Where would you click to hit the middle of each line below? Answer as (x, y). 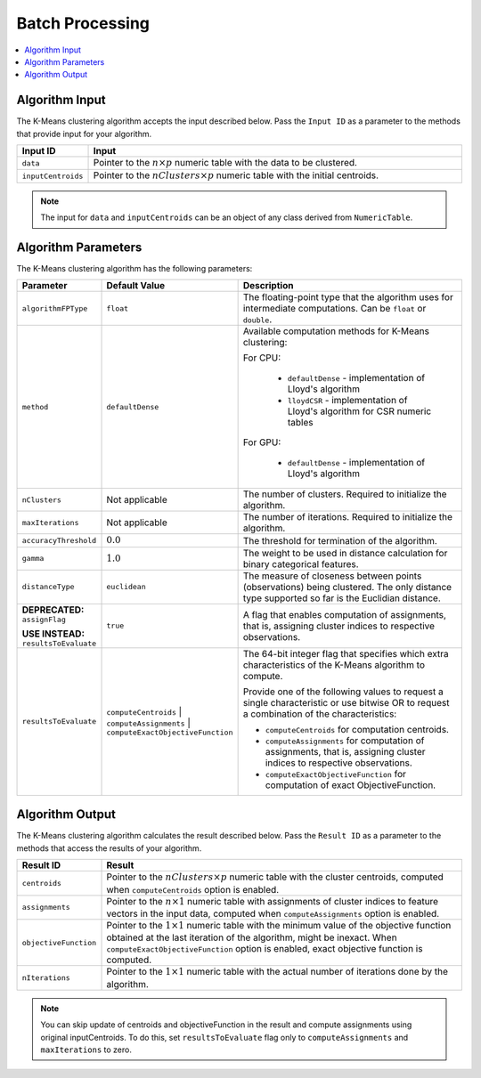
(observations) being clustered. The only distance (347, 587)
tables (300, 423)
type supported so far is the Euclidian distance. (342, 598)
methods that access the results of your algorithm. (109, 848)
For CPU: (262, 358)
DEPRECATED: (53, 610)
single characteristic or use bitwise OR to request (346, 702)
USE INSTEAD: (53, 634)
